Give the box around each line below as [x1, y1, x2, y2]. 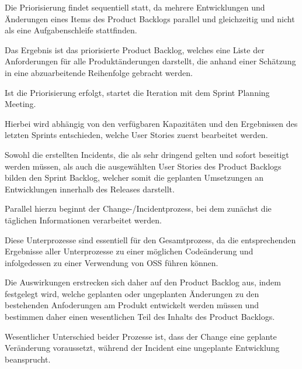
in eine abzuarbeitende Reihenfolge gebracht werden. [5, 66, 193, 78]
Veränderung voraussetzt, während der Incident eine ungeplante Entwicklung [5, 342, 280, 354]
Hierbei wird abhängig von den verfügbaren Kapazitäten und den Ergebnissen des [5, 117, 298, 129]
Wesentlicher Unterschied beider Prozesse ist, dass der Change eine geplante [5, 330, 277, 342]
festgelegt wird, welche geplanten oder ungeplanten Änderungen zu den [5, 287, 259, 299]
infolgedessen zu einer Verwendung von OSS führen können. [5, 256, 218, 268]
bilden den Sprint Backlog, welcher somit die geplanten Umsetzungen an [5, 171, 263, 184]
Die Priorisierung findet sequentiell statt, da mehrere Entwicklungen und [5, 1, 265, 13]
